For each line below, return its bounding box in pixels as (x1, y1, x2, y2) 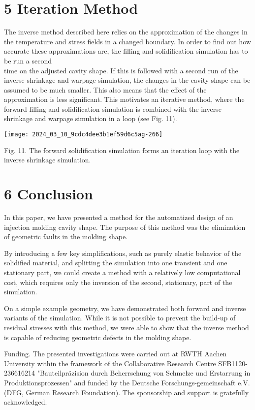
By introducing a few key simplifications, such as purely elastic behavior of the (4, 248, 242, 258)
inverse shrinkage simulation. (4, 155, 91, 165)
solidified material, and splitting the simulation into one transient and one (4, 257, 227, 268)
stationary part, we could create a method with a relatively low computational (4, 267, 241, 277)
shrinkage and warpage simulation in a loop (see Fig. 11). (4, 113, 177, 124)
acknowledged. (4, 397, 47, 407)
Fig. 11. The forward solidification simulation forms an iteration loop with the (4, 145, 240, 155)
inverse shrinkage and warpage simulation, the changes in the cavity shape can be (4, 75, 251, 85)
